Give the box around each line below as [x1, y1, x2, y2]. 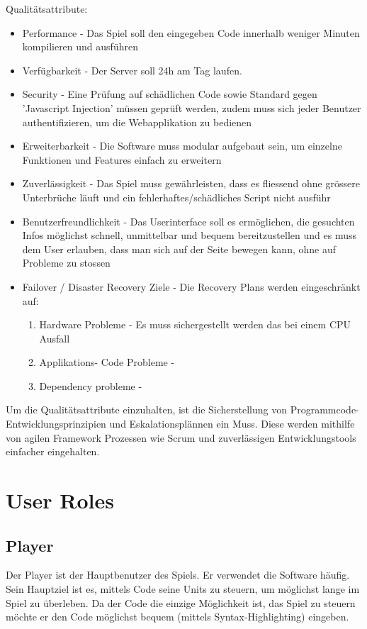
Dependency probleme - [39, 378, 142, 393]
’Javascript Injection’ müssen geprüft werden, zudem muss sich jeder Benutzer [22, 100, 361, 115]
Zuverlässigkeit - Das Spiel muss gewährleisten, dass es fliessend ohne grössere [22, 176, 360, 191]
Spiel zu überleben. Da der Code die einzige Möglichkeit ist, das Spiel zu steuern [6, 595, 356, 610]
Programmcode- [290, 402, 359, 417]
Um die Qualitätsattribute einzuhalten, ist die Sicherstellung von [6, 402, 288, 417]
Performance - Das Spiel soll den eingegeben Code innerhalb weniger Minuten [22, 25, 360, 40]
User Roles [6, 486, 114, 515]
